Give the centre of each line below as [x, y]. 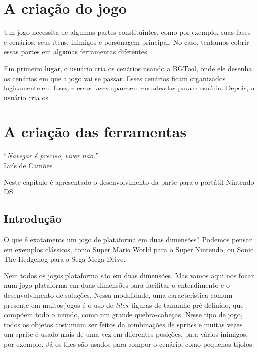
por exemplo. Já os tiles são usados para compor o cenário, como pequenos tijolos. [129, 343]
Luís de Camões [28, 165]
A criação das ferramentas [95, 132]
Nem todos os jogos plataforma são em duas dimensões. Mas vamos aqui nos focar [129, 275]
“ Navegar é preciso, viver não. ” [51, 155]
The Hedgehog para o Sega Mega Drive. [65, 259]
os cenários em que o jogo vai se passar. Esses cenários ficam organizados [115, 78]
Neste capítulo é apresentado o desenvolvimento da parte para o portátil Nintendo [129, 182]
